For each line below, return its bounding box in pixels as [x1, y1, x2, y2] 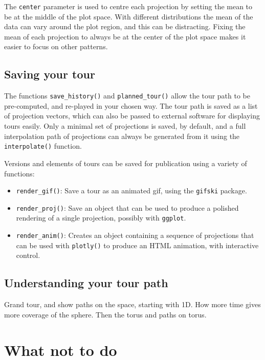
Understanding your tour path [4, 275, 168, 291]
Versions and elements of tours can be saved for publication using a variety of [4, 157, 247, 168]
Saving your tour [4, 66, 95, 82]
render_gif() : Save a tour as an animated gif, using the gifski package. [16, 185, 247, 196]
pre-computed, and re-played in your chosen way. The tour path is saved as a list [4, 100, 258, 111]
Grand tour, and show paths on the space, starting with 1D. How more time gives [4, 299, 261, 310]
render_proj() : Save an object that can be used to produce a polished [16, 202, 239, 213]
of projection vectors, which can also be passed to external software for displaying [4, 110, 260, 121]
